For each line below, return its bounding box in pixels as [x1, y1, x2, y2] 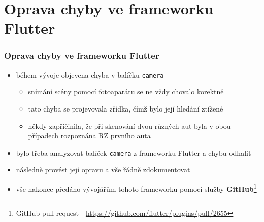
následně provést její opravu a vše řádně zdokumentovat [16, 164, 190, 175]
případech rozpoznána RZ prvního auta [28, 130, 151, 141]
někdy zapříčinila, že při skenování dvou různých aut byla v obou [28, 120, 231, 131]
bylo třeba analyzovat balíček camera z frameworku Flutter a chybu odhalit [16, 147, 251, 158]
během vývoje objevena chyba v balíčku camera [16, 69, 164, 80]
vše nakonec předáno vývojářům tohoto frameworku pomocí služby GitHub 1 [16, 182, 257, 194]
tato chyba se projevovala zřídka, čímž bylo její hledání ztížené [28, 103, 223, 114]
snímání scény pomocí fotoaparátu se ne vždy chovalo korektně [28, 86, 224, 97]
